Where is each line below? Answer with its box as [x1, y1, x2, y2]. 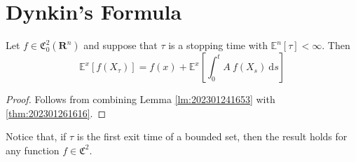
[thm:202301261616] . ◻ [6, 105, 107, 120]
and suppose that [83, 38, 158, 53]
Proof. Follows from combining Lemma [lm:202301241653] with [6, 92, 275, 107]
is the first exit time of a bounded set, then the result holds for [76, 129, 348, 144]
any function [6, 142, 60, 157]
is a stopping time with [168, 38, 268, 53]
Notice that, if [6, 129, 67, 144]
